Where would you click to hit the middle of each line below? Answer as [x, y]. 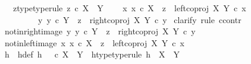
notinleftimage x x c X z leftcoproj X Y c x [94, 42]
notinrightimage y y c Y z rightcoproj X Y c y [100, 31]
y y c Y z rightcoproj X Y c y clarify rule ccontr [139, 19]
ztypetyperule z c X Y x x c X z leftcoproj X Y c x [129, 8]
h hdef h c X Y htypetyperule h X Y [92, 54]
